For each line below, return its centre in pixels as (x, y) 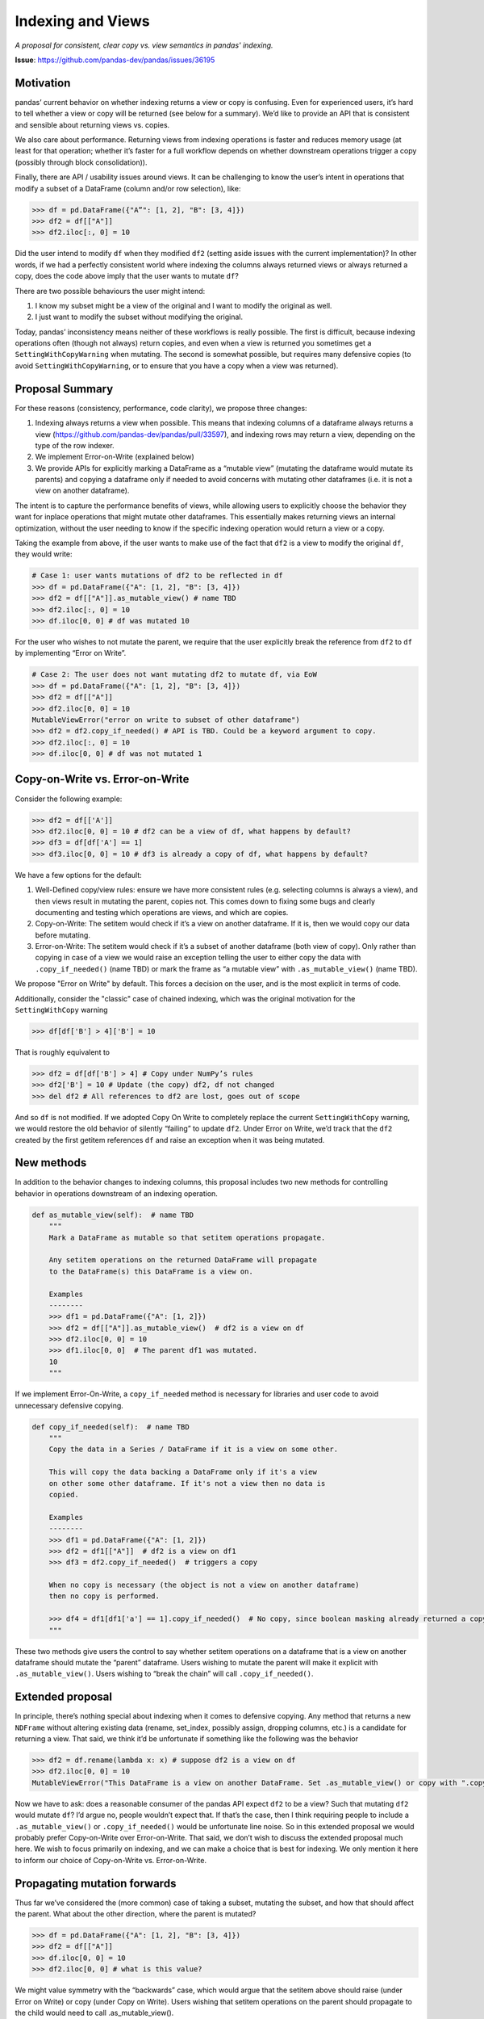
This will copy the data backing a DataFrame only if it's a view (183, 1472)
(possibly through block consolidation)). (81, 162)
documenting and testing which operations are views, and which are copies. (162, 912)
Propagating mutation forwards (96, 1883)
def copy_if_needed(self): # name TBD (111, 1427)
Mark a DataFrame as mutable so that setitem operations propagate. (187, 1237)
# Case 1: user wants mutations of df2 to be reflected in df (157, 576)
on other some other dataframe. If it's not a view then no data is (187, 1483)
